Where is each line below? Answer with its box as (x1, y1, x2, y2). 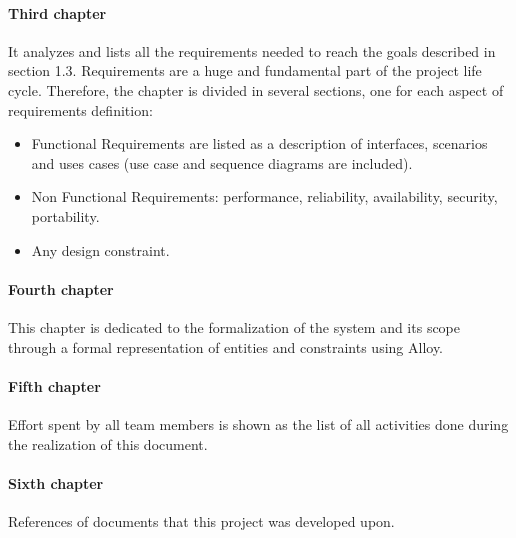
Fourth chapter (8, 278, 114, 299)
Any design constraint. (31, 239, 170, 260)
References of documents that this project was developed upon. (8, 510, 395, 531)
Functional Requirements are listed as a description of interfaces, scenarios (31, 133, 488, 154)
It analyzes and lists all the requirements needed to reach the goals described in (8, 40, 496, 61)
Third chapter (8, 2, 107, 23)
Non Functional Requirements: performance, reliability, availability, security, (31, 186, 498, 207)
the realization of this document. (8, 433, 208, 454)
